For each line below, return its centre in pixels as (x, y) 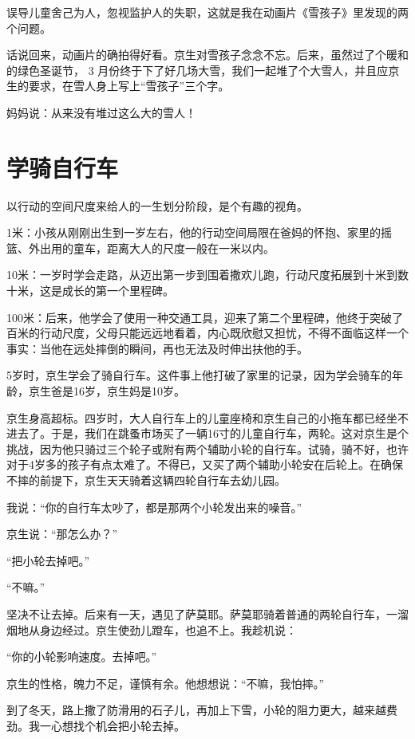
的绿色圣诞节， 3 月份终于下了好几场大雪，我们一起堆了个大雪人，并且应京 (203, 70)
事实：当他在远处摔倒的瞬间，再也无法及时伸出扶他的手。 (157, 348)
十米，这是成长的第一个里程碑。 (90, 291)
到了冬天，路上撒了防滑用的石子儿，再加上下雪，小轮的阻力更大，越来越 (196, 710)
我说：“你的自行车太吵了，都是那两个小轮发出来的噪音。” (154, 507)
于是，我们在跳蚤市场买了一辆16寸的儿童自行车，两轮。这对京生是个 (229, 433)
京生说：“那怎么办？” (62, 534)
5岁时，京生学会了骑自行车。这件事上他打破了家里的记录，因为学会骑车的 (199, 375)
